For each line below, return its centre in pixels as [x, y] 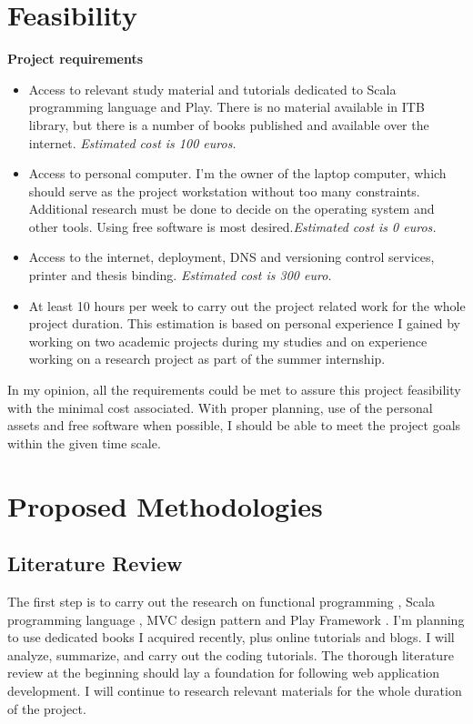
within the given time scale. [84, 442]
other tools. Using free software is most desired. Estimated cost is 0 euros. [232, 226]
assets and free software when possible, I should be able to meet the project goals [234, 425]
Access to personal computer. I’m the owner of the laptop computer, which [237, 173]
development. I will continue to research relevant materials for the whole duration [235, 690]
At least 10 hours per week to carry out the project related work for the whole [247, 305]
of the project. [47, 708]
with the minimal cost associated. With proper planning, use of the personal [220, 407]
